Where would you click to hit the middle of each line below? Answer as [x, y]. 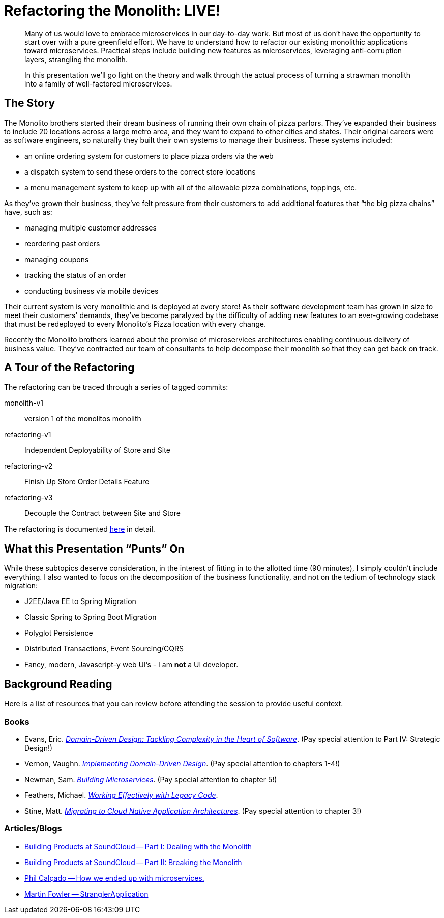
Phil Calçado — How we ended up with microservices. [114, 878]
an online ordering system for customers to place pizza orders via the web [149, 156]
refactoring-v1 [28, 435]
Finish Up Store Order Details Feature [87, 482]
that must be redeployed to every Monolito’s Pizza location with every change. [135, 324]
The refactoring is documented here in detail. [80, 529]
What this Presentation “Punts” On [94, 549]
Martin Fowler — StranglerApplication [86, 894]
